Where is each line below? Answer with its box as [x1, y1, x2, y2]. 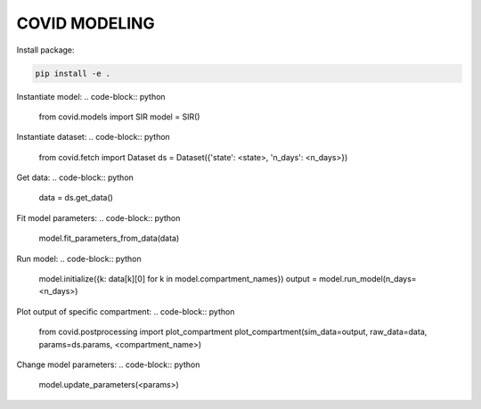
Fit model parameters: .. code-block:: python [16, 212, 181, 223]
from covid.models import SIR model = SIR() [38, 111, 200, 122]
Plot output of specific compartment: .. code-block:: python [16, 306, 235, 316]
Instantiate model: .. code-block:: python [16, 91, 166, 102]
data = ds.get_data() [38, 192, 113, 203]
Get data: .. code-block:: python [16, 172, 134, 183]
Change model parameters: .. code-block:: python [16, 359, 200, 370]
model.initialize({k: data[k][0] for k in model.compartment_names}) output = [38, 274, 318, 284]
